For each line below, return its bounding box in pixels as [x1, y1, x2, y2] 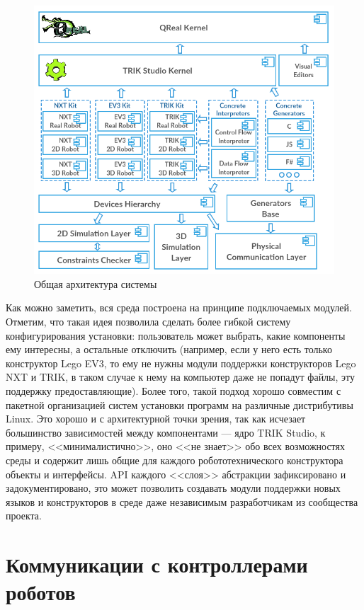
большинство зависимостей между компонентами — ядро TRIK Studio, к [6, 425, 326, 439]
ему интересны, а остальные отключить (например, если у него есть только [6, 342, 332, 357]
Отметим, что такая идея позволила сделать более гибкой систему [6, 314, 291, 328]
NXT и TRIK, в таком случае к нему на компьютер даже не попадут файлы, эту [6, 369, 356, 384]
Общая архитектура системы [34, 276, 157, 291]
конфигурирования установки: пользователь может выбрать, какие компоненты [6, 328, 346, 343]
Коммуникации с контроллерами [6, 550, 308, 579]
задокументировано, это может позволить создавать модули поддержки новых [6, 480, 341, 495]
